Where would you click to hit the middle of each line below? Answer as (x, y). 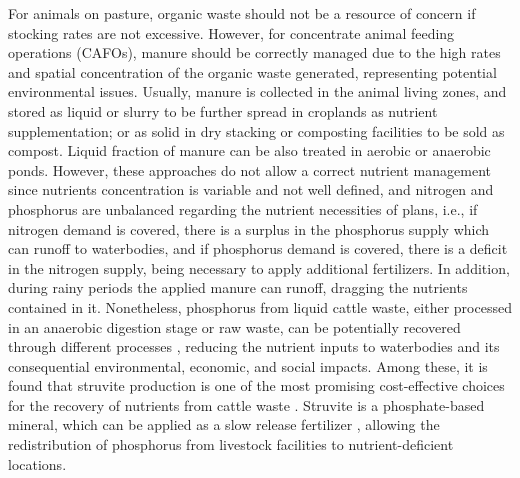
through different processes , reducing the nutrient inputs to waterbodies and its (254, 346)
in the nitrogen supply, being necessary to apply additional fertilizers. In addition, (259, 267)
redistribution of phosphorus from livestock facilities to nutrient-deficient (231, 444)
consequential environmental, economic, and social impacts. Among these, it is (248, 365)
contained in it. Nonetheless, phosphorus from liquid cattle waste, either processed (260, 306)
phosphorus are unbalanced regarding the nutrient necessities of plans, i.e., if (243, 208)
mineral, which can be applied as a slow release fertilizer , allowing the (224, 424)
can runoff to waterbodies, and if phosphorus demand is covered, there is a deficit (258, 248)
